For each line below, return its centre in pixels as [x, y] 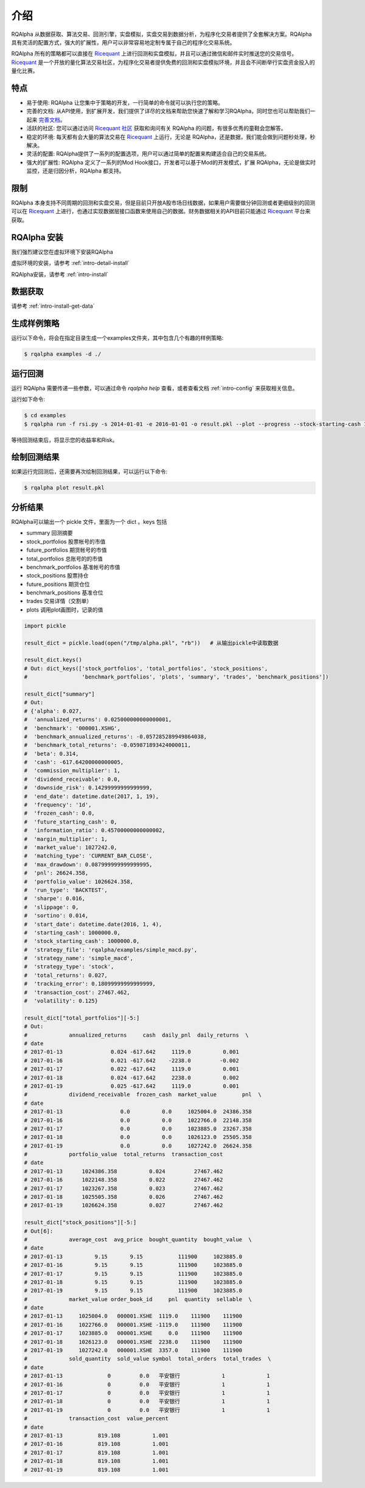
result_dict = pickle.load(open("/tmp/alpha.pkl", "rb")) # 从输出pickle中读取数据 [151, 643]
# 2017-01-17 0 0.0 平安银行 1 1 [147, 1393]
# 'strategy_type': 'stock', [69, 967]
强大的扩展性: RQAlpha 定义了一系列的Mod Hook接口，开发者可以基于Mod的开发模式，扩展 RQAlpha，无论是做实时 [171, 162]
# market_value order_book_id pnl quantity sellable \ [138, 1299]
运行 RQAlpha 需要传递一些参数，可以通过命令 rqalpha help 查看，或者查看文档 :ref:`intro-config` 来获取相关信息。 [155, 388]
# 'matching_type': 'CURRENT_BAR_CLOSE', [88, 856]
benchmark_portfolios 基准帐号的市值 [73, 567]
